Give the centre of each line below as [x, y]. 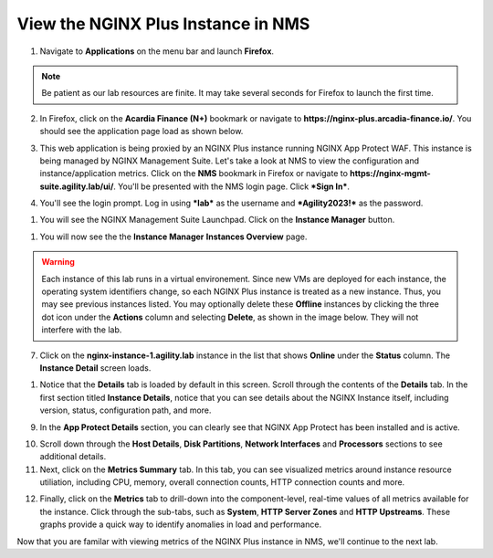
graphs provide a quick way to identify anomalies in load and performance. [181, 524]
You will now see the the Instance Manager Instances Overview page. [173, 237]
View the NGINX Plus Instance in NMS [163, 24]
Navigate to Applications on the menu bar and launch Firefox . [157, 51]
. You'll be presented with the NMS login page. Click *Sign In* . [231, 186]
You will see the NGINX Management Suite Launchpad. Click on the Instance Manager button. [217, 220]
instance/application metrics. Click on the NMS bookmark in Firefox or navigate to [194, 174]
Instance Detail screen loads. [95, 368]
